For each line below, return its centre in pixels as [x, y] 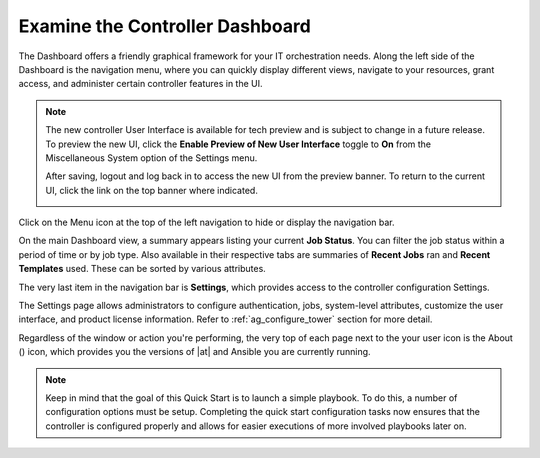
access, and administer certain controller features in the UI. [141, 84]
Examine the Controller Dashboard [165, 26]
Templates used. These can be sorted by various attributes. [142, 269]
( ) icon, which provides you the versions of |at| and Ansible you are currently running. [194, 352]
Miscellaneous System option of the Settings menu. [151, 157]
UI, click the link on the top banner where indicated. [152, 190]
